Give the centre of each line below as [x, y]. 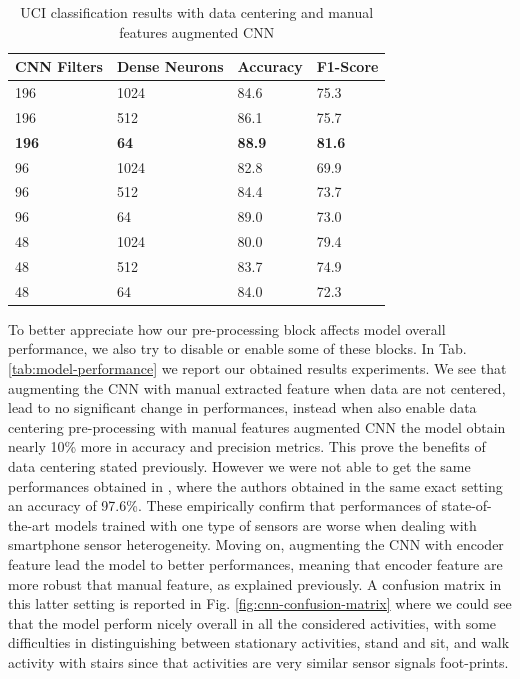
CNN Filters [59, 66]
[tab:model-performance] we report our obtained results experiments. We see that [257, 368]
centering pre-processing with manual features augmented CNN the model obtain [257, 426]
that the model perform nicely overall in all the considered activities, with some [252, 622]
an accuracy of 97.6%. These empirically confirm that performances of [222, 505]
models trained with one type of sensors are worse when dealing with [265, 524]
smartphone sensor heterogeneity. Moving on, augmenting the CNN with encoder [256, 544]
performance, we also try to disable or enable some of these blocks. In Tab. [237, 348]
